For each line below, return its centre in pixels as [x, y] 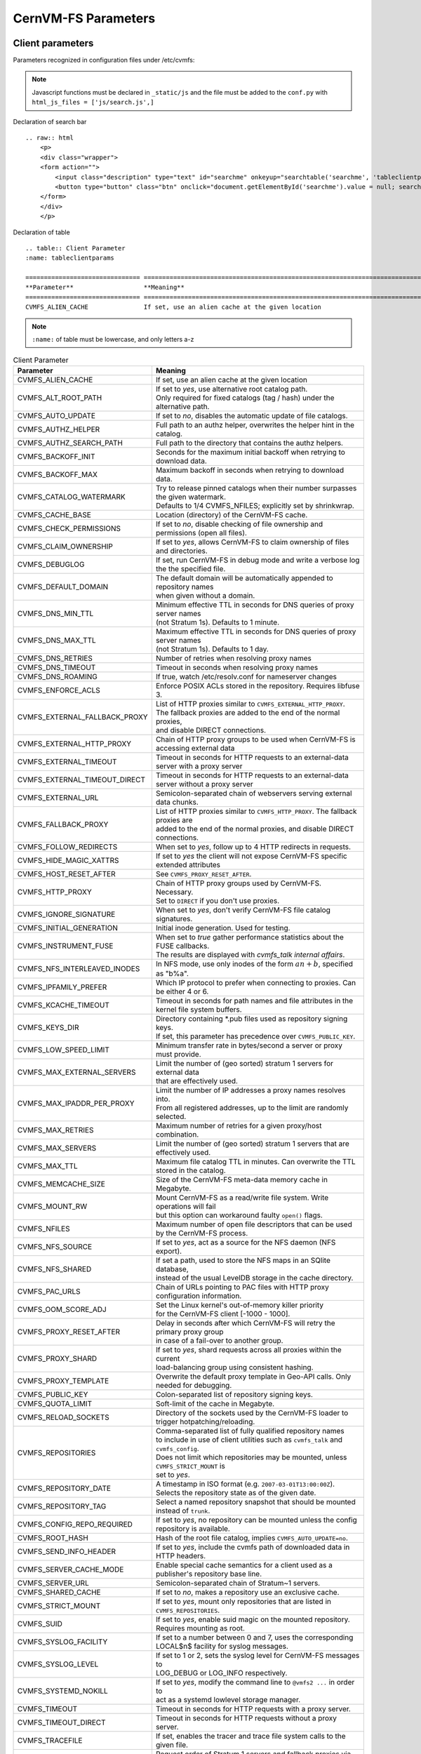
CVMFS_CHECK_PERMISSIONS [69, 528]
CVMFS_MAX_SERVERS [57, 1149]
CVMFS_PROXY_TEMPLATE [63, 1381]
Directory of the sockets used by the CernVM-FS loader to [252, 1413]
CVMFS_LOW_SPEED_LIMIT [64, 1050]
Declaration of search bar [50, 121]
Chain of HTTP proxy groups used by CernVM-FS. [239, 883]
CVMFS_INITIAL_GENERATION [68, 928]
